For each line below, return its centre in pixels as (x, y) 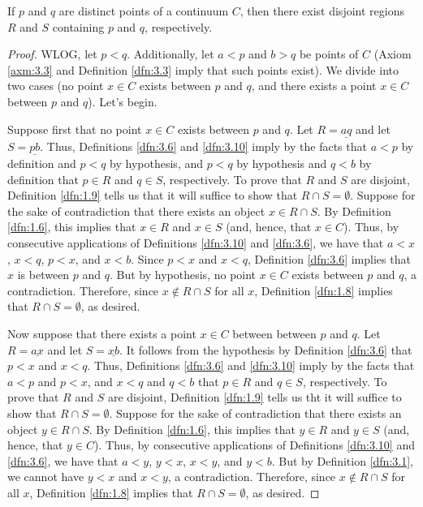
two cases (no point (56, 86)
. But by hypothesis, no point (183, 275)
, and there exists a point (314, 86)
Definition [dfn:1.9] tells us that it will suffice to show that (153, 195)
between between (274, 333)
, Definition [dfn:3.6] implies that (329, 258)
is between (43, 275)
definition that (43, 179)
